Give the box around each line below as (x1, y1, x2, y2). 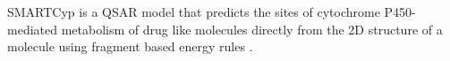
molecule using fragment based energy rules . (7, 37, 253, 56)
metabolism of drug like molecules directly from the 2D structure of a (61, 19, 443, 38)
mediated (7, 19, 57, 38)
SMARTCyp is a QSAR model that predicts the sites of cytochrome (7, 3, 380, 20)
